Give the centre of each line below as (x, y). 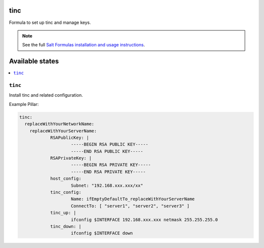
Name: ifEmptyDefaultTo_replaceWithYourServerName (133, 199)
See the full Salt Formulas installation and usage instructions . (84, 45)
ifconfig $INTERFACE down (102, 233)
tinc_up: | (63, 213)
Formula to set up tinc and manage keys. (50, 22)
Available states (34, 61)
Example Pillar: (24, 104)
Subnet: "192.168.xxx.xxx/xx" (107, 185)
